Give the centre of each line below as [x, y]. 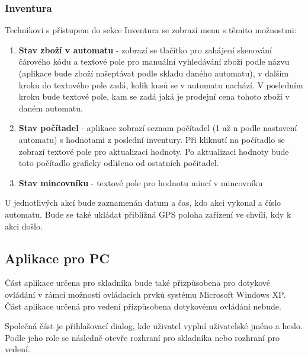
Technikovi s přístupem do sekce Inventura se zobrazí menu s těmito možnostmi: [151, 30]
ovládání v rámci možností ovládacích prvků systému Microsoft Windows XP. [145, 294]
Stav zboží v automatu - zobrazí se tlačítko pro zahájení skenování [145, 50]
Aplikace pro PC [57, 258]
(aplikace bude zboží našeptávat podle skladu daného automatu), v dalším [154, 73]
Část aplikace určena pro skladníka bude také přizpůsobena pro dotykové [138, 283]
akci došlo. [24, 226]
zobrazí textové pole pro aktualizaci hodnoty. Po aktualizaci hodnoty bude [154, 151]
